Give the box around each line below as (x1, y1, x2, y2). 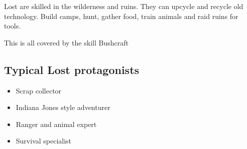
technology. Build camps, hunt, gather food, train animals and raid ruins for (4, 10, 238, 21)
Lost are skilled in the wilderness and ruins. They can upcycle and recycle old (4, 1, 243, 11)
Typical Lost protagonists (4, 61, 140, 77)
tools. (4, 20, 21, 31)
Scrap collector (16, 85, 62, 95)
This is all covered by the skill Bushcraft (4, 37, 129, 47)
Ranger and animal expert (16, 118, 97, 129)
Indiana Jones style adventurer (16, 102, 110, 112)
